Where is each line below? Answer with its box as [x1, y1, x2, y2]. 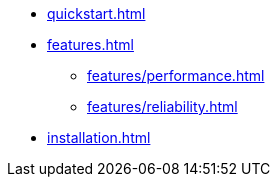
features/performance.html [87, 67, 265, 84]
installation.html [47, 129, 151, 146]
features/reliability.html [87, 98, 238, 115]
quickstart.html [47, 5, 146, 22]
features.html [47, 36, 134, 53]
